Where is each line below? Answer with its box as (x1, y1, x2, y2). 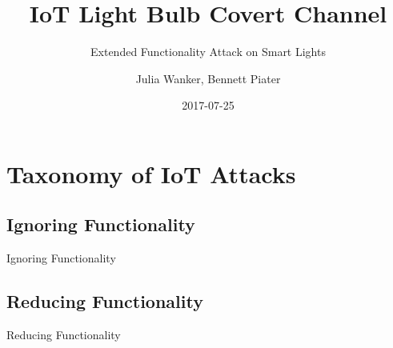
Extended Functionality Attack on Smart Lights (90, 43, 326, 60)
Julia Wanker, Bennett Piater (135, 70, 281, 86)
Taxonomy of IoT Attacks (6, 157, 296, 190)
